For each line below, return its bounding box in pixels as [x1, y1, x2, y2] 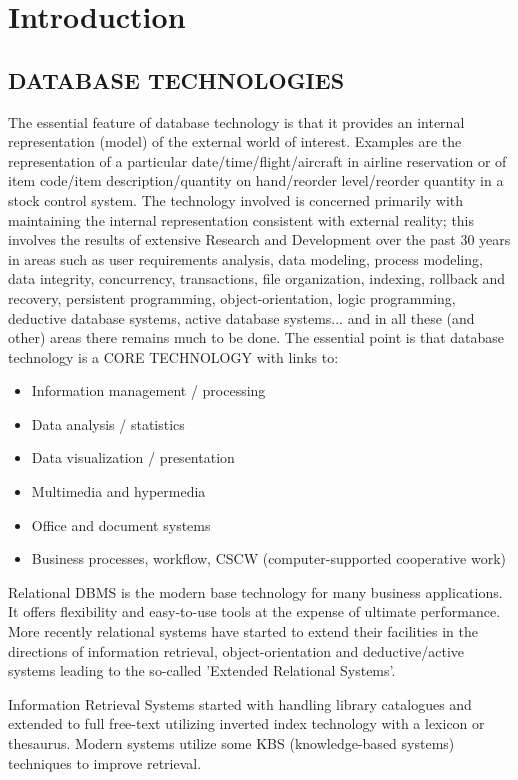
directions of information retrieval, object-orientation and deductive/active [8, 640, 465, 661]
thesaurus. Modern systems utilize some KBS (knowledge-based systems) [8, 733, 455, 754]
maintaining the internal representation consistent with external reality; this [8, 209, 475, 230]
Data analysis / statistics [31, 413, 185, 434]
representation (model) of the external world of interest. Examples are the [8, 131, 462, 152]
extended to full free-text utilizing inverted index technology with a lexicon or [8, 713, 485, 734]
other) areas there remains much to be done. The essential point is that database [8, 327, 505, 348]
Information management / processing [31, 380, 266, 401]
